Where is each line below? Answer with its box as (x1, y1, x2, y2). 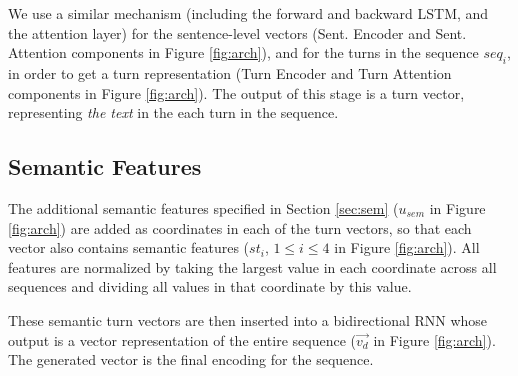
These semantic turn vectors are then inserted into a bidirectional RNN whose (8, 309, 488, 330)
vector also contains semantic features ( (8, 237, 250, 258)
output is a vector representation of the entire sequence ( (8, 329, 357, 350)
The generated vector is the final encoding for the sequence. (8, 349, 374, 370)
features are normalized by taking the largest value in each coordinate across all (8, 256, 497, 277)
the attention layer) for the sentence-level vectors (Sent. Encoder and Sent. (8, 22, 467, 43)
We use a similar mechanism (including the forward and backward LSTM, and (8, 3, 489, 23)
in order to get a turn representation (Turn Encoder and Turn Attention (8, 62, 452, 83)
